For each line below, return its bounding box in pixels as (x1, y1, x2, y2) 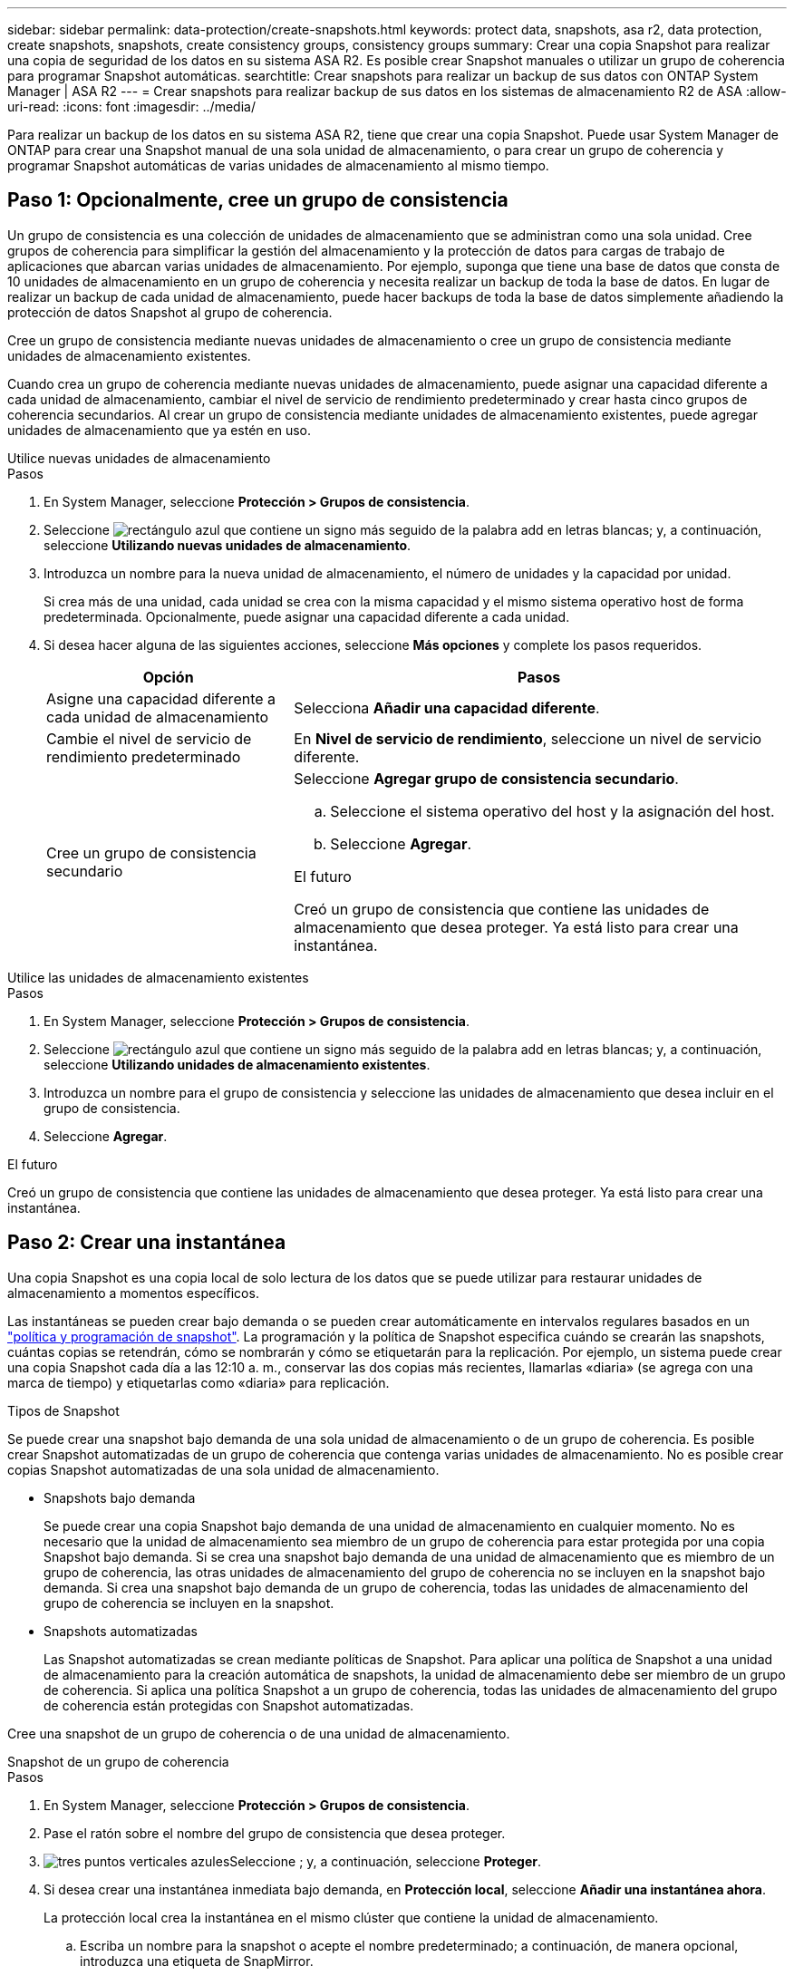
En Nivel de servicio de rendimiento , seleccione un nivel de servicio (294, 729, 762, 748)
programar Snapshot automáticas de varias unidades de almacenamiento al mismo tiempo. (7, 158, 549, 173)
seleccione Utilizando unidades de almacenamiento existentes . (44, 1056, 431, 1072)
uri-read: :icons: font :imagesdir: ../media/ (7, 99, 256, 114)
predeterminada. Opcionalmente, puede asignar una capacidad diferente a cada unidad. (44, 608, 570, 625)
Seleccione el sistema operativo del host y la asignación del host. (330, 801, 775, 820)
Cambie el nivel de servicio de (46, 729, 252, 748)
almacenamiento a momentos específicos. (7, 1284, 259, 1301)
